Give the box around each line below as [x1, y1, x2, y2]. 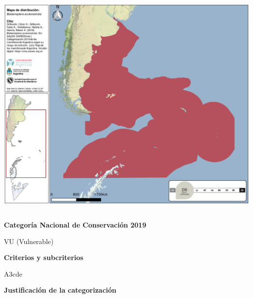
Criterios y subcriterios [4, 252, 84, 263]
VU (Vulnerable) [4, 236, 54, 246]
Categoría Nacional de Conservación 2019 [4, 219, 146, 229]
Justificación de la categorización [4, 285, 116, 295]
